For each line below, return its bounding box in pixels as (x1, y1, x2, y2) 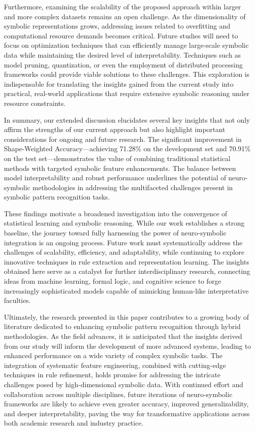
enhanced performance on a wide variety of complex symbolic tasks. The (4, 350, 223, 361)
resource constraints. (4, 98, 66, 108)
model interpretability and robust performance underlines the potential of (4, 172, 226, 183)
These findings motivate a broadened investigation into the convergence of (4, 208, 227, 218)
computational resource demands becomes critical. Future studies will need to (4, 30, 238, 40)
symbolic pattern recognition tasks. (4, 192, 110, 202)
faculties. (4, 295, 31, 305)
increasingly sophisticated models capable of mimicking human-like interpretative (4, 285, 249, 296)
